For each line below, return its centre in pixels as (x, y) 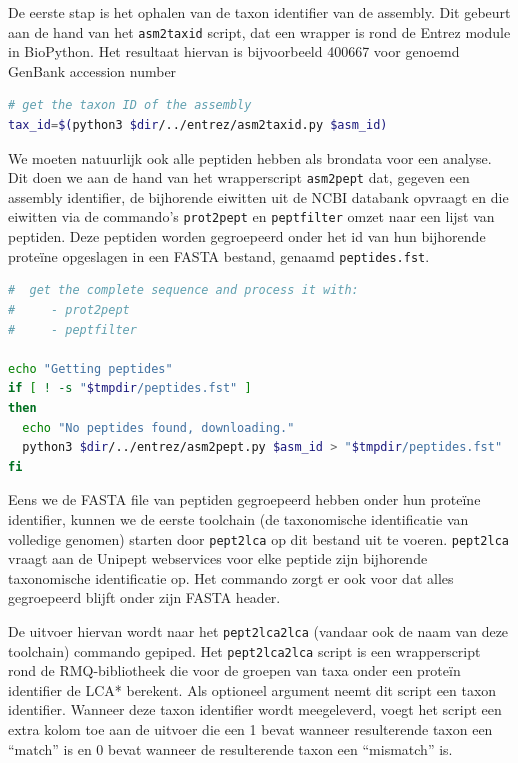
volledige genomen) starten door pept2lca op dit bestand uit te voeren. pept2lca (259, 538)
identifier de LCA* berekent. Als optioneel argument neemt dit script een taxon (252, 689)
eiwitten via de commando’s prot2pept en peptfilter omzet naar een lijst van (251, 216)
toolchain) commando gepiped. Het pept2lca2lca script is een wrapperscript (244, 650)
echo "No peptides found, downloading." (158, 427)
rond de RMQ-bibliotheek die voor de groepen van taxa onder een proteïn (234, 670)
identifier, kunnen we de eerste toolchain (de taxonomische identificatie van (238, 518)
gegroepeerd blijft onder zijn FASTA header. (144, 597)
